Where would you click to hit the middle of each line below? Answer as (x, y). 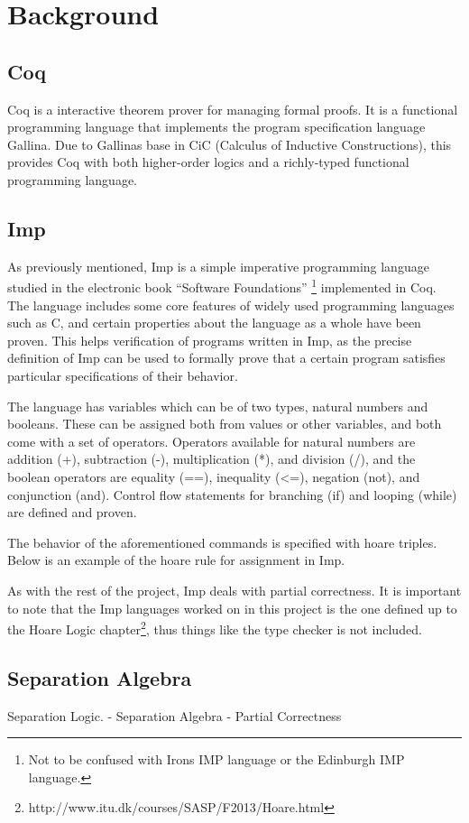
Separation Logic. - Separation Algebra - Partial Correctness (175, 715)
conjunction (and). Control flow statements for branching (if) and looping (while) (232, 494)
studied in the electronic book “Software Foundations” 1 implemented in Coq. (222, 286)
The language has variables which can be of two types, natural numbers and (218, 406)
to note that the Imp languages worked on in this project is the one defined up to (232, 608)
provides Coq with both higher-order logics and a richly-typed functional (208, 162)
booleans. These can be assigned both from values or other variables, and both (225, 424)
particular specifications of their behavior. (123, 375)
